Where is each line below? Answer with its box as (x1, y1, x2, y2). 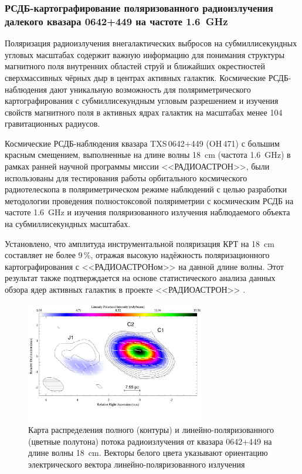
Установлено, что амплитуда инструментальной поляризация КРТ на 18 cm (5, 237, 274, 249)
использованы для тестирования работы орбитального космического (5, 171, 247, 184)
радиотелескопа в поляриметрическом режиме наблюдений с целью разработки (5, 183, 287, 195)
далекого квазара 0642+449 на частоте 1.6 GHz (5, 13, 228, 28)
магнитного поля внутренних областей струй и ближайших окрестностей (5, 60, 265, 72)
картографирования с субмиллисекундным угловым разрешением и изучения (5, 94, 279, 107)
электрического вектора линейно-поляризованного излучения (28, 458, 245, 470)
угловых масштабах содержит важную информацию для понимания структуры (5, 48, 285, 60)
